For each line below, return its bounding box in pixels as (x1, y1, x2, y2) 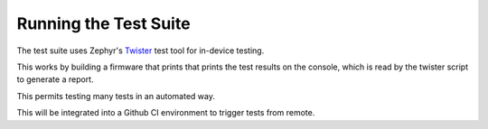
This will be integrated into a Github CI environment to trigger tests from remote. (16, 107, 315, 118)
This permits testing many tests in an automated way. (16, 90, 216, 101)
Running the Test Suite (16, 14, 191, 33)
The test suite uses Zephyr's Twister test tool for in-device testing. (16, 45, 265, 56)
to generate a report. (16, 74, 94, 85)
